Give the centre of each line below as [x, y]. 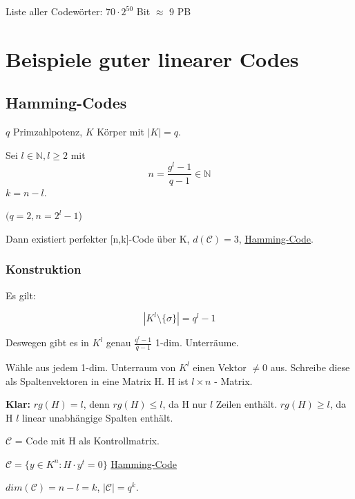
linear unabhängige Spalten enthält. [98, 417]
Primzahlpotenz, [48, 132]
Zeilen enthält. [247, 404]
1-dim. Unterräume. [197, 342]
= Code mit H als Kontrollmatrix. [87, 441]
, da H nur [185, 404]
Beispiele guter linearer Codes [152, 58]
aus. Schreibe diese [310, 367]
